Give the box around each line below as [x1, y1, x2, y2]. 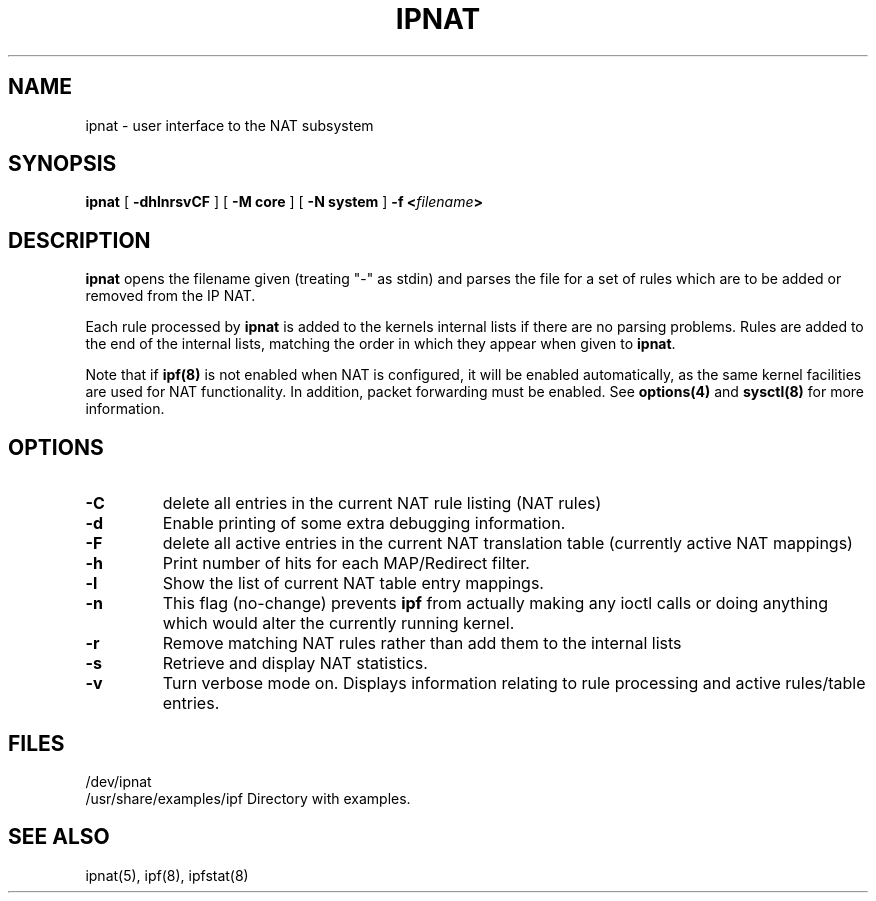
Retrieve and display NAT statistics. [162, 653, 428, 674]
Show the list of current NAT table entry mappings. [162, 573, 544, 594]
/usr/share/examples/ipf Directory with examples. [85, 789, 411, 807]
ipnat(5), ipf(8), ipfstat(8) [85, 866, 249, 884]
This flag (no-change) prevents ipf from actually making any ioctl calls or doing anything [162, 593, 829, 614]
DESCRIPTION [8, 227, 151, 253]
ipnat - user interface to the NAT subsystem [85, 116, 374, 134]
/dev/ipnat [85, 772, 152, 790]
